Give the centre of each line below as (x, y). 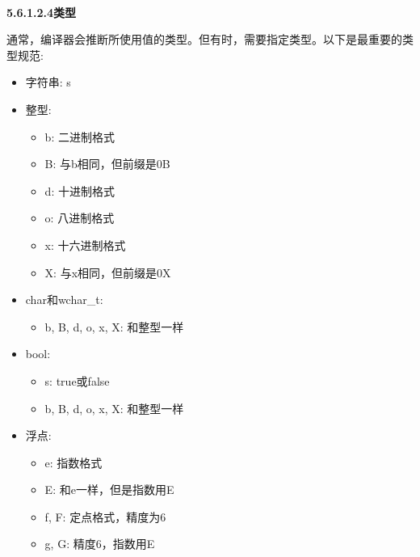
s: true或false (77, 380)
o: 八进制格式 (80, 218)
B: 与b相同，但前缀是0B (107, 164)
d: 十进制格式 (80, 190)
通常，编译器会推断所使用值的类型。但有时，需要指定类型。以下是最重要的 (204, 39)
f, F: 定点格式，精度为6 (105, 516)
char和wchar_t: (64, 300)
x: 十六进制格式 (85, 245)
